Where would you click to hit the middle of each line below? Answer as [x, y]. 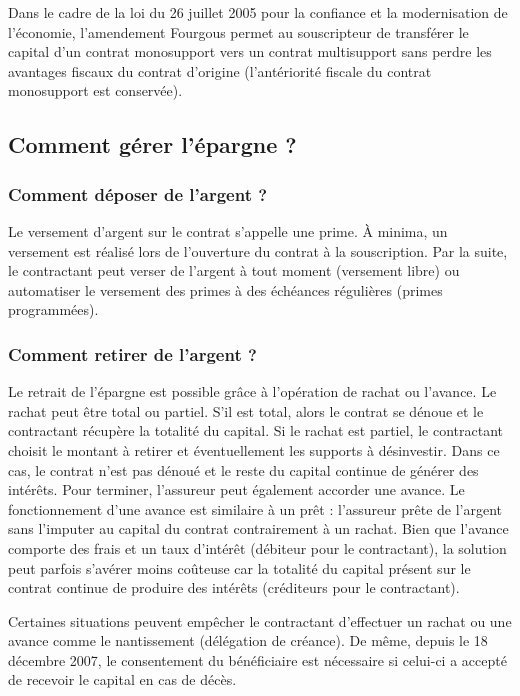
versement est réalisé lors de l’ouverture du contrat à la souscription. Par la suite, [258, 250]
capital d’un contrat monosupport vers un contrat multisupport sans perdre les [250, 51]
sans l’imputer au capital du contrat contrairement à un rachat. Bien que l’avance [258, 528]
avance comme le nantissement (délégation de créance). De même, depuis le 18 [248, 640]
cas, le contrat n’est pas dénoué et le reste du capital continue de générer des [243, 469]
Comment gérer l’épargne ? [152, 144]
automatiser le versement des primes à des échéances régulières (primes [225, 289]
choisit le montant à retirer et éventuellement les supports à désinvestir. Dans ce [254, 449]
